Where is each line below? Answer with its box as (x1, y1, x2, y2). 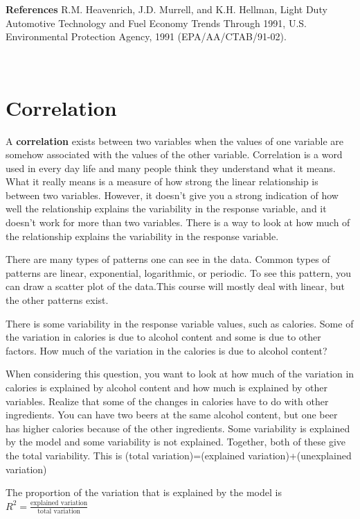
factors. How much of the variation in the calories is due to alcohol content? (6, 343, 327, 357)
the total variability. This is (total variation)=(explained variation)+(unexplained (6, 448, 352, 462)
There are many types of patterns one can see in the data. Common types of (6, 252, 330, 266)
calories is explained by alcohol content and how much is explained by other (6, 380, 328, 394)
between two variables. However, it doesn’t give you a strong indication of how (6, 187, 339, 202)
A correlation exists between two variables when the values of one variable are (6, 133, 344, 148)
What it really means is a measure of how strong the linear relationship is (6, 174, 318, 189)
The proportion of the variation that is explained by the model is (6, 485, 282, 500)
